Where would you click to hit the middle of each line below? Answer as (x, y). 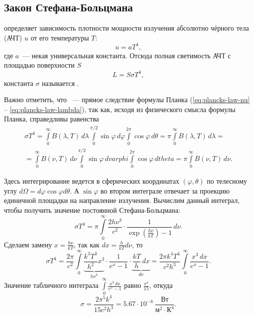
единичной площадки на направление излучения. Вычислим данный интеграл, (122, 200)
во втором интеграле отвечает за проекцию (165, 190)
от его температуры (60, 37)
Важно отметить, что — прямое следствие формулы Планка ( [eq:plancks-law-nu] (127, 99)
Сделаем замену (28, 244)
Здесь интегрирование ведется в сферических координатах (92, 181)
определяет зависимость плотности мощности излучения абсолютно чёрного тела (127, 28)
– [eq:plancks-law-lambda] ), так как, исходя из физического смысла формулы (120, 109)
